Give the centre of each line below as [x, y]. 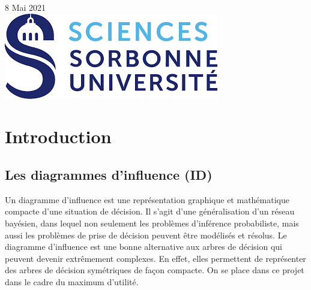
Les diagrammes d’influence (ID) [109, 174]
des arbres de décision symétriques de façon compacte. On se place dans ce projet [155, 270]
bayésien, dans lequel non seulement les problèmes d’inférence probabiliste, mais [152, 223]
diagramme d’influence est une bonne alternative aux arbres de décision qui [144, 247]
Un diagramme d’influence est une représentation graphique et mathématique [147, 199]
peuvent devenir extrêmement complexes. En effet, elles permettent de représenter [155, 258]
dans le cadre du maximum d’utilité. [72, 281]
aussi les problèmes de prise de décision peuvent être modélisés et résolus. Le [146, 235]
